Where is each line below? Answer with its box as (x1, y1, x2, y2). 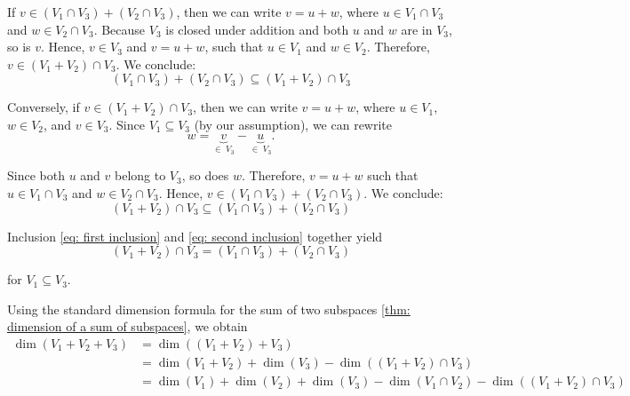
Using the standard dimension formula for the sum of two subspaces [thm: (7, 299, 411, 318)
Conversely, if (7, 98, 80, 116)
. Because (93, 20, 146, 38)
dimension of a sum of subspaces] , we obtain (7, 317, 248, 336)
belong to (115, 166, 166, 185)
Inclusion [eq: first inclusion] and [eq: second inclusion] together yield (7, 226, 383, 245)
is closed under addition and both (165, 20, 349, 38)
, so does (181, 166, 229, 185)
